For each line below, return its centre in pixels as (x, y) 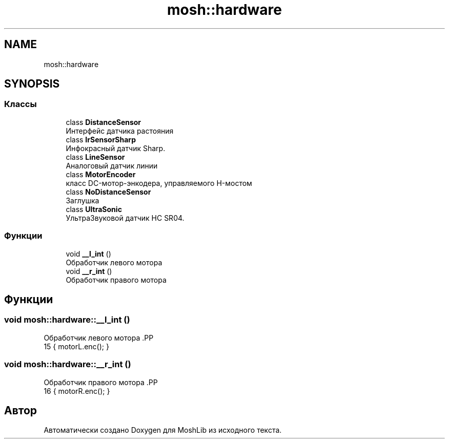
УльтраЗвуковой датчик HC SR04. (125, 218)
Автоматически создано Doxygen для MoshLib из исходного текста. (163, 430)
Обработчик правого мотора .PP (101, 382)
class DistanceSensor (104, 122)
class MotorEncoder (101, 174)
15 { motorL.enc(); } (76, 346)
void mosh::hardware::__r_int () (68, 364)
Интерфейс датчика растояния (120, 131)
